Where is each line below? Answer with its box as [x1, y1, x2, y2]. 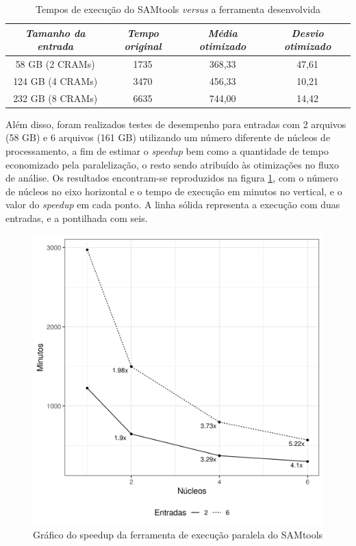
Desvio [291, 25, 324, 40]
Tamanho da [25, 25, 86, 40]
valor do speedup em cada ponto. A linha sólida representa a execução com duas [5, 197, 340, 212]
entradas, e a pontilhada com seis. [5, 210, 148, 225]
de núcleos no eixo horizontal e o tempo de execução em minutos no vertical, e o [5, 184, 342, 198]
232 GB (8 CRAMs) [13, 90, 98, 105]
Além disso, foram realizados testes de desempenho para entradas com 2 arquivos [5, 116, 346, 131]
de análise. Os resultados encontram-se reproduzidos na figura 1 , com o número [5, 171, 338, 185]
